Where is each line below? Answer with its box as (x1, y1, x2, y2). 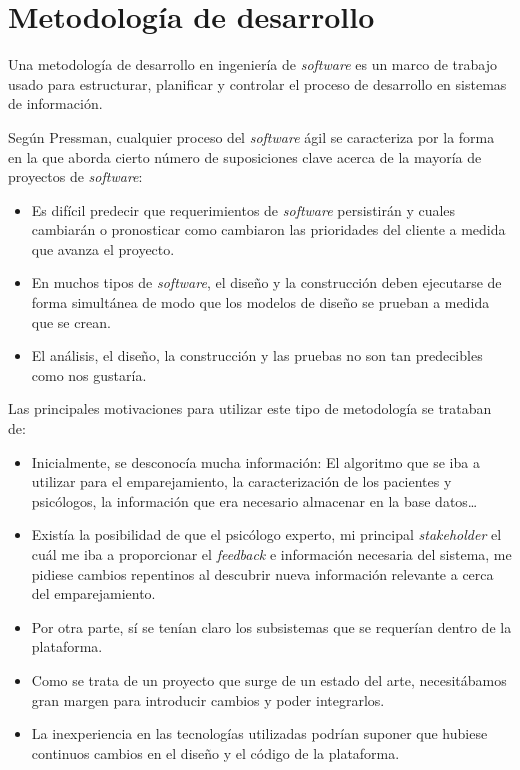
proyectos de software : (8, 166, 143, 187)
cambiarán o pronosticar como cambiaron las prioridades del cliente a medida (31, 219, 506, 240)
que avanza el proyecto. (31, 238, 175, 259)
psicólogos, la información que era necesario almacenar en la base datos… (31, 490, 478, 511)
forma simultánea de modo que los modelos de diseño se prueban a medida (31, 292, 490, 313)
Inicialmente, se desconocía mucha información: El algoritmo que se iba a (31, 451, 480, 472)
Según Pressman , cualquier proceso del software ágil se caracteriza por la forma (8, 126, 495, 147)
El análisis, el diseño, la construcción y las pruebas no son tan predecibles (31, 345, 483, 366)
